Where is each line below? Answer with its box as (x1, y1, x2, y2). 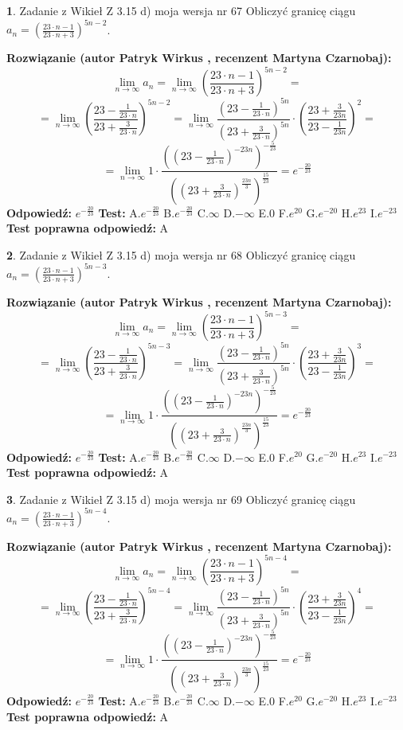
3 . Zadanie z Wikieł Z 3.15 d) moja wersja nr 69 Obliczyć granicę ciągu (6, 490, 356, 507)
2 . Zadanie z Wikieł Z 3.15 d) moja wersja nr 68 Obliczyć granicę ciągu (6, 246, 356, 263)
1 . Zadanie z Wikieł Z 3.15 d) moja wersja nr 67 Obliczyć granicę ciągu (6, 2, 356, 18)
